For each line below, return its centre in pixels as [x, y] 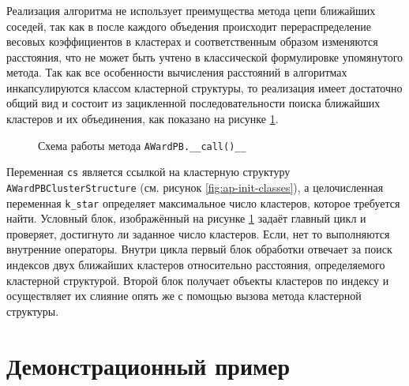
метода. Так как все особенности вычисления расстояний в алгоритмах [177, 72]
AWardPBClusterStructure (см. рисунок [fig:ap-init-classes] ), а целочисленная [195, 187]
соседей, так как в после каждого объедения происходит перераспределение [189, 26]
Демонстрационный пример [148, 365]
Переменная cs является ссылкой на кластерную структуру [148, 172]
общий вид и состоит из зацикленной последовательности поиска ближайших [193, 103]
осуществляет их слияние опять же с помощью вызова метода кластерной [184, 296]
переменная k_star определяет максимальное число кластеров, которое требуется [203, 202]
